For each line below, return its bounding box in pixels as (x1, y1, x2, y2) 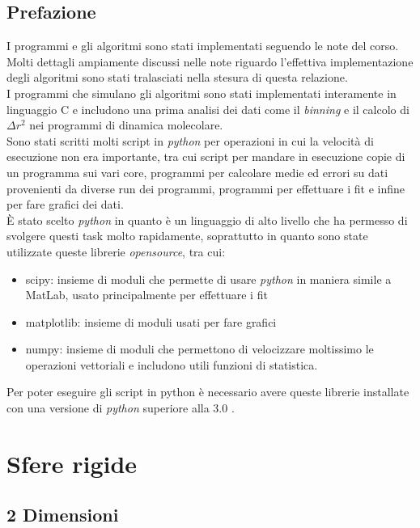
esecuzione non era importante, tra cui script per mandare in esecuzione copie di (6, 148, 405, 165)
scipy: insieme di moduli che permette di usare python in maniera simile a (25, 270, 392, 287)
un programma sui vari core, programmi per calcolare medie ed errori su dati (6, 163, 388, 180)
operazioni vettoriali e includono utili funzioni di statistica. (25, 356, 318, 373)
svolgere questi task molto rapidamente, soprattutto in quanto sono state (6, 227, 368, 244)
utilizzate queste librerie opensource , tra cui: (6, 243, 226, 260)
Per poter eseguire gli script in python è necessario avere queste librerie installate (6, 383, 409, 400)
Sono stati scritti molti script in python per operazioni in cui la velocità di (6, 132, 374, 149)
